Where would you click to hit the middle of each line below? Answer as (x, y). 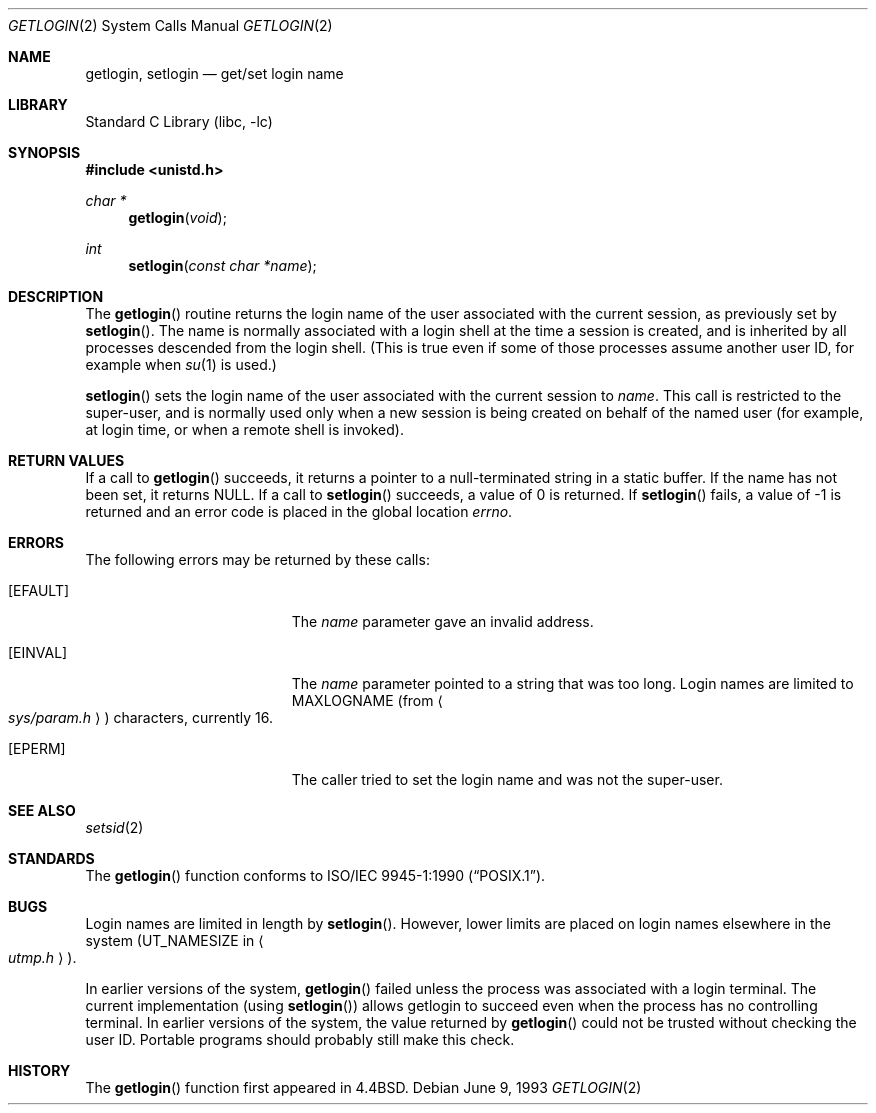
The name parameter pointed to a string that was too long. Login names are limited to (572, 683)
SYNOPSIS (44, 152)
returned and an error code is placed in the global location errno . (299, 511)
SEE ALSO (42, 810)
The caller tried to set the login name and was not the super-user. (507, 779)
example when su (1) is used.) (181, 364)
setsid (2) (114, 827)
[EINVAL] (38, 652)
